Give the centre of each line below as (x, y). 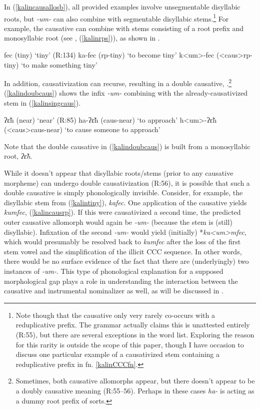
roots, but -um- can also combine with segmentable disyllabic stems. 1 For (116, 18)
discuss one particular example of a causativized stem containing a (118, 354)
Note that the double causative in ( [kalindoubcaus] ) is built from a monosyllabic (127, 146)
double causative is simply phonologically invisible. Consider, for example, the (123, 192)
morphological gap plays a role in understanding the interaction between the (121, 281)
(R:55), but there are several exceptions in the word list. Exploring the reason (135, 334)
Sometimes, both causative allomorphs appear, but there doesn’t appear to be (135, 381)
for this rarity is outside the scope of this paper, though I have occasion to (130, 344)
